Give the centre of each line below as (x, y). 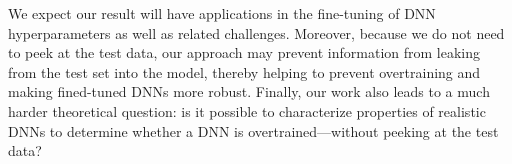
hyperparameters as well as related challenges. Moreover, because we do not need (256, 32)
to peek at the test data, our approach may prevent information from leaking (244, 52)
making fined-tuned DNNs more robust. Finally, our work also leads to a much (249, 91)
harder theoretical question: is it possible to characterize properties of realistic (247, 110)
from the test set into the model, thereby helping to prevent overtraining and (244, 71)
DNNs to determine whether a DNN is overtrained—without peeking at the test (253, 130)
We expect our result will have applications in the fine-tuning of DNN (222, 13)
